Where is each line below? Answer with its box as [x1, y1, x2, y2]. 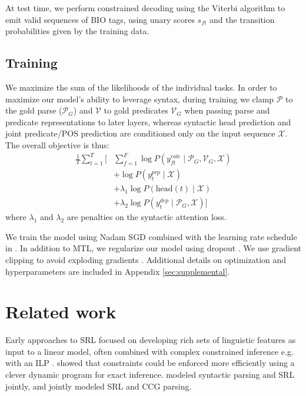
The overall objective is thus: [5, 138, 109, 151]
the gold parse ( [5, 104, 62, 117]
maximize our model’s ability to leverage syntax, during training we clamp [5, 92, 274, 105]
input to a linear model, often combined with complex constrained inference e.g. [5, 345, 294, 357]
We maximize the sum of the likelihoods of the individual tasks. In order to [5, 81, 277, 93]
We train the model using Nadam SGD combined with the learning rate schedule [5, 230, 297, 242]
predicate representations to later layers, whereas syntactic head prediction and [5, 115, 291, 128]
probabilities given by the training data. [5, 25, 149, 37]
